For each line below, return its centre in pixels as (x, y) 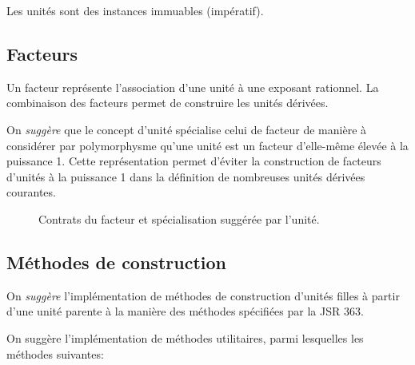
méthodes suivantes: (55, 353)
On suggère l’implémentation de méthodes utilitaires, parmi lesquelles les (185, 337)
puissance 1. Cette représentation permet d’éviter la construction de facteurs (194, 161)
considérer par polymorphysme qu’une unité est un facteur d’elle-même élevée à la (207, 145)
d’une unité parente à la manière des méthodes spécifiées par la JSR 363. (185, 311)
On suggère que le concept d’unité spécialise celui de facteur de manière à (187, 129)
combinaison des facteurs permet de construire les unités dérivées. (168, 103)
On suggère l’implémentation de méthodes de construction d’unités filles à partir (203, 295)
